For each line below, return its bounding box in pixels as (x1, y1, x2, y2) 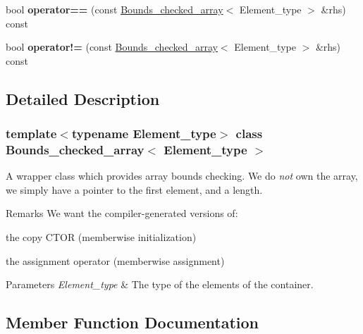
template (6, 125, 57, 142)
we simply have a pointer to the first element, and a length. (6, 182, 263, 197)
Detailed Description (6, 87, 160, 109)
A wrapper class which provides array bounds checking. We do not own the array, (6, 168, 358, 183)
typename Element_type (71, 125, 216, 142)
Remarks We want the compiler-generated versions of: (6, 206, 238, 221)
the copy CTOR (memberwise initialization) (6, 230, 197, 245)
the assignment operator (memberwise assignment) (6, 253, 225, 268)
